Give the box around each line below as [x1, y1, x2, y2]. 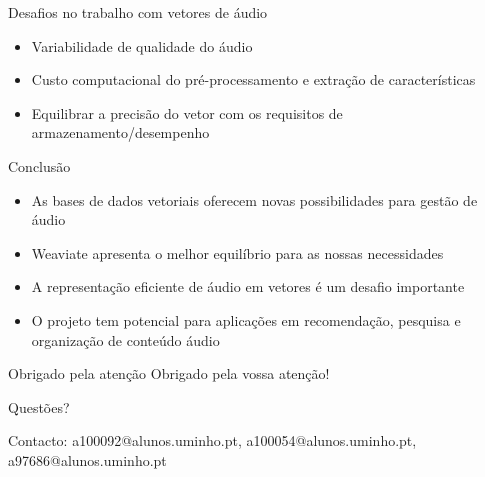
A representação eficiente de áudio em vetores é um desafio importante [31, 276, 465, 297]
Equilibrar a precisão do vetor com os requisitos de [31, 102, 343, 123]
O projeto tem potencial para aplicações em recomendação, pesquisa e [31, 309, 461, 330]
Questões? [8, 396, 70, 417]
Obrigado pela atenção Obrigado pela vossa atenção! [8, 363, 330, 384]
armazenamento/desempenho [31, 122, 210, 143]
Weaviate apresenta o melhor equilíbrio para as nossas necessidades [31, 242, 444, 263]
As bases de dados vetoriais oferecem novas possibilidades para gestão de [31, 189, 478, 210]
